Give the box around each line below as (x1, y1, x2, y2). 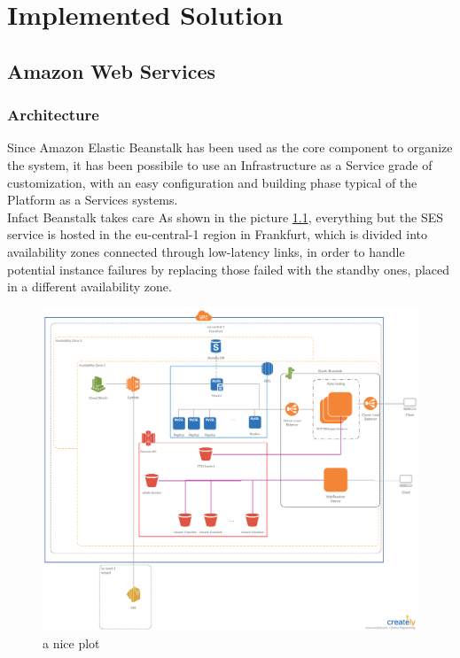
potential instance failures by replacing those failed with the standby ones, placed (7, 259, 450, 278)
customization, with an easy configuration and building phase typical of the (7, 173, 417, 191)
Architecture (7, 104, 99, 126)
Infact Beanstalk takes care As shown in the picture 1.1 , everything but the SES (7, 207, 443, 226)
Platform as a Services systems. (7, 190, 178, 209)
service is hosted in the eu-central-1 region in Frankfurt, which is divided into (7, 225, 427, 244)
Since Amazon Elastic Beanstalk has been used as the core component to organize (7, 138, 453, 157)
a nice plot (43, 634, 100, 653)
